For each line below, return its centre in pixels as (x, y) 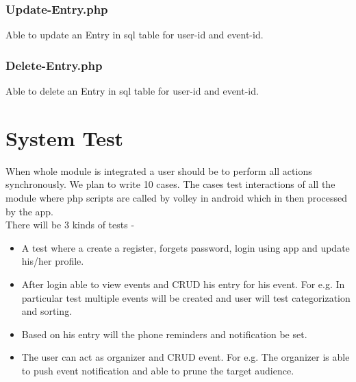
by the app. (30, 211)
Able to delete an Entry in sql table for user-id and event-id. (132, 91)
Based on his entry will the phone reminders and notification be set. (164, 334)
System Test (65, 138)
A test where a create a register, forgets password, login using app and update (186, 247)
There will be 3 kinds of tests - (70, 225)
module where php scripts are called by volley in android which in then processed (177, 197)
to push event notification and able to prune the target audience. (158, 370)
